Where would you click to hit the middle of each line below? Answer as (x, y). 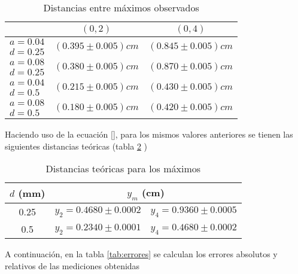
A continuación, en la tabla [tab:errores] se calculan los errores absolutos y (141, 254)
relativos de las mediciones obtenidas (72, 265)
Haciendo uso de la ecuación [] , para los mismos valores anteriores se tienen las (149, 134)
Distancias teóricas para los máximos (123, 169)
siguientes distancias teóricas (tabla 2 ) (76, 146)
